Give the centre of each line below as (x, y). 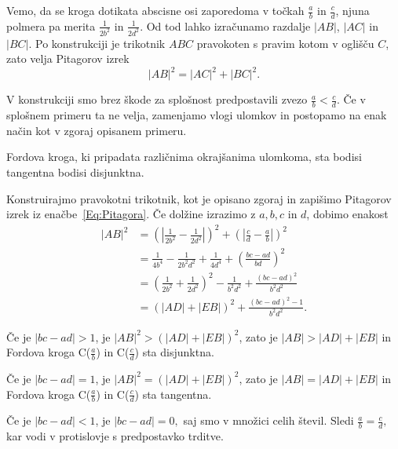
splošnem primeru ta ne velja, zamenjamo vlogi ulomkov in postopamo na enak (197, 115)
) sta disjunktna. (174, 352)
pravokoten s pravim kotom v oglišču (285, 43)
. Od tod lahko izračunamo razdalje (225, 26)
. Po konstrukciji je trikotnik (97, 43)
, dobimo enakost (347, 214)
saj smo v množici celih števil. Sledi (268, 420)
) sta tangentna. (173, 394)
